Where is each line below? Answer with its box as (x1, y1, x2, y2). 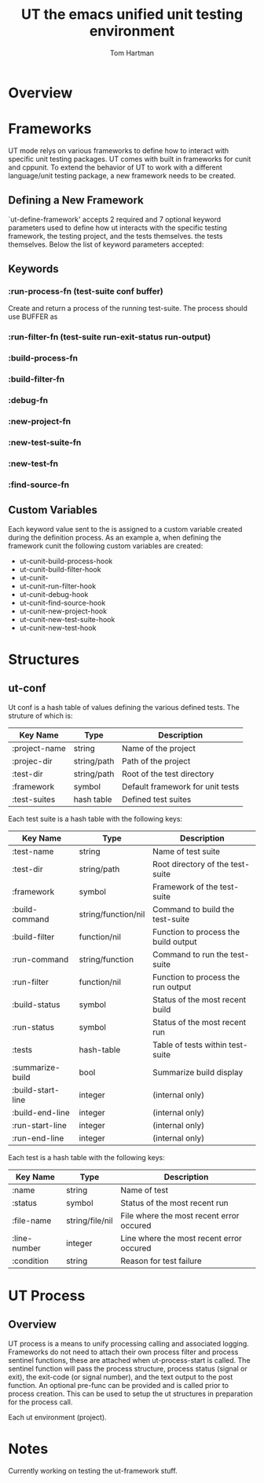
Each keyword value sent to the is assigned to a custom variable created (8, 524, 243, 533)
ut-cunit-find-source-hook (19, 598, 106, 607)
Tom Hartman (109, 48, 155, 57)
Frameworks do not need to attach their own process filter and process (8, 1347, 239, 1357)
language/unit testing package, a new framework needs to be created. (8, 170, 236, 180)
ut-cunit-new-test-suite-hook (19, 614, 115, 624)
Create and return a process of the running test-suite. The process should (8, 304, 247, 313)
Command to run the (152, 949, 229, 960)
